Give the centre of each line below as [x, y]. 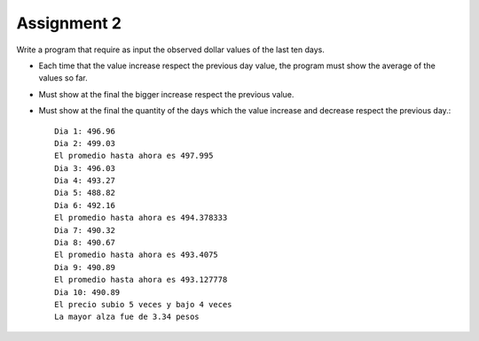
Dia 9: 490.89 [85, 267]
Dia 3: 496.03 [85, 168]
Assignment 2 [69, 23]
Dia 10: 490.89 [87, 292]
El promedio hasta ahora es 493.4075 [137, 255]
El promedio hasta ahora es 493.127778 [141, 280]
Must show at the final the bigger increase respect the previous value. [166, 94]
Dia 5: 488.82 [85, 193]
